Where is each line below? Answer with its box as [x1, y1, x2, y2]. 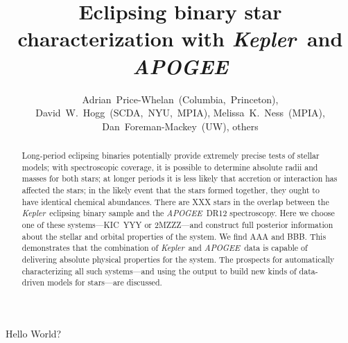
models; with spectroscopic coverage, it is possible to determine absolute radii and [21, 161, 318, 173]
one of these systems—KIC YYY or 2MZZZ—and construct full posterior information [21, 219, 333, 231]
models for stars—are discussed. [47, 276, 162, 288]
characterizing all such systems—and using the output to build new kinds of [21, 265, 297, 276]
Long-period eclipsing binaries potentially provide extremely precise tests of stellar [21, 150, 320, 161]
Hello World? [6, 326, 62, 340]
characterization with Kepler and [17, 24, 343, 53]
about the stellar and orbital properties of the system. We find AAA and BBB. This [21, 230, 327, 242]
